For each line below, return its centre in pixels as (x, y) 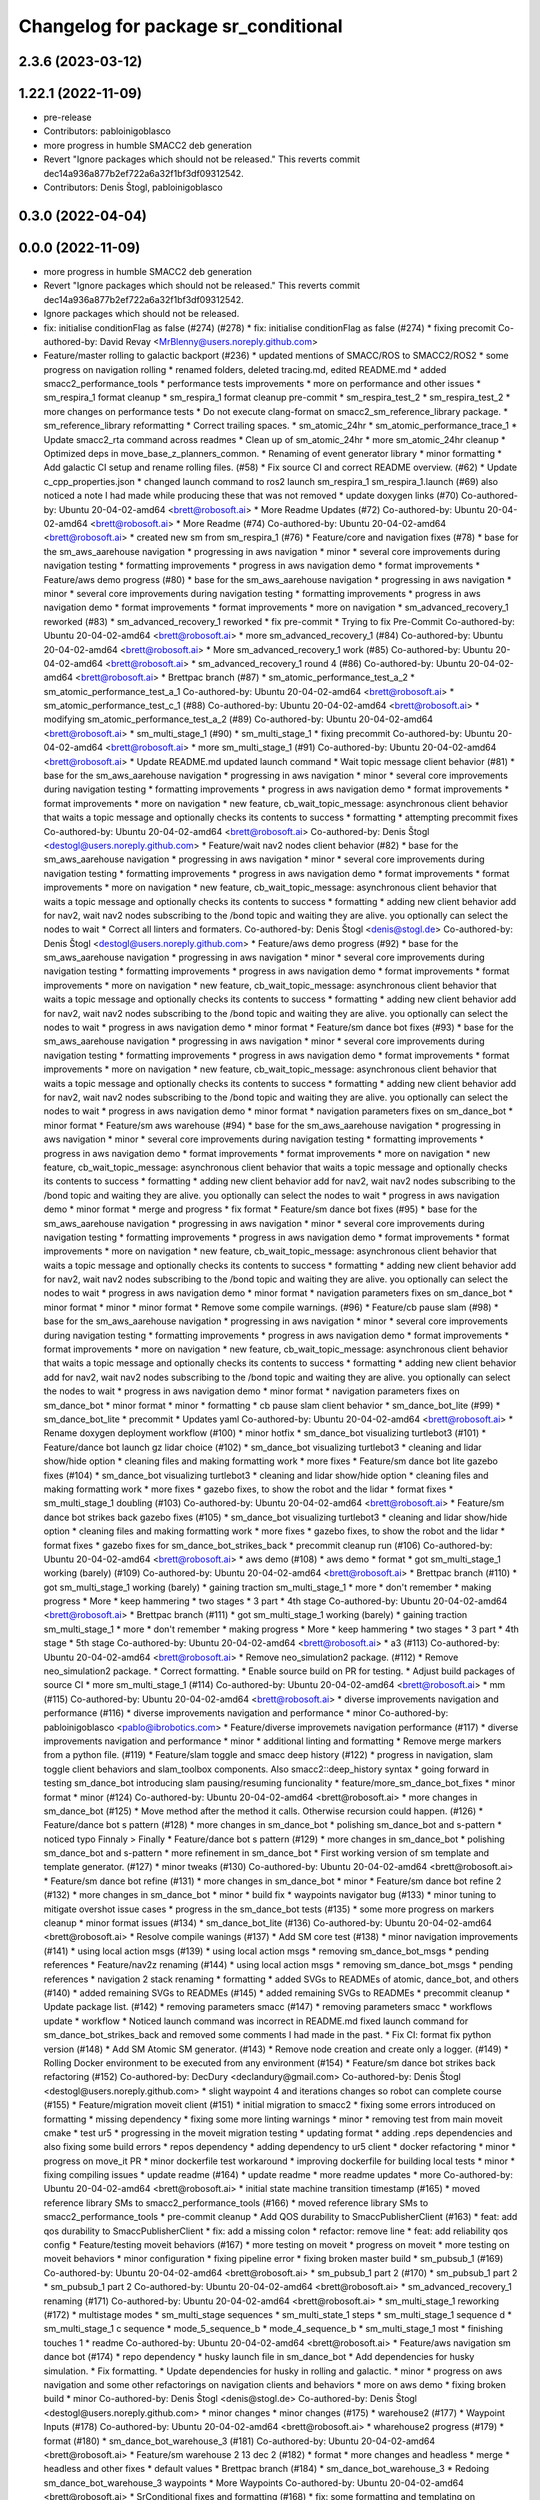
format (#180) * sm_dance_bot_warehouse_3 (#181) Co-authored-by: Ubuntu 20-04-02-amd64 (239, 2441)
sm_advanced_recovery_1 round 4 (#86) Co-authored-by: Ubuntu (332, 663)
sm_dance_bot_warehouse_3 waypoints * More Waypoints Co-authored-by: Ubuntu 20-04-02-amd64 (254, 2482)
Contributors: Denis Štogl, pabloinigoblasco (133, 187)
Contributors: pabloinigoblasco (107, 131)
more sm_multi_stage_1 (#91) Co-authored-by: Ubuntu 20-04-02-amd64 (347, 747)
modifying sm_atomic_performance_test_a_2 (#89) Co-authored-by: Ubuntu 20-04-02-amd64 (238, 719)
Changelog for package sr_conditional (181, 26)
